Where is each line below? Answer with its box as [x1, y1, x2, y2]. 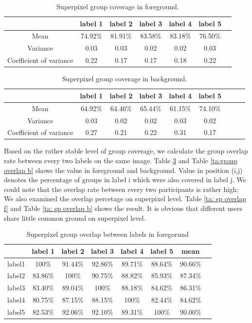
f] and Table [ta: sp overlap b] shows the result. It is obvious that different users [4, 203, 243, 213]
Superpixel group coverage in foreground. [56, 1, 179, 11]
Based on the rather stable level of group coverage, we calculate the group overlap [4, 146, 248, 156]
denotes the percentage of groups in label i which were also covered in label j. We [4, 174, 246, 185]
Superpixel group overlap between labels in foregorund [26, 229, 189, 239]
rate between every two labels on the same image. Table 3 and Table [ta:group [4, 155, 237, 166]
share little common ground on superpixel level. [4, 212, 146, 223]
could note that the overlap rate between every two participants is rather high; [4, 184, 238, 194]
